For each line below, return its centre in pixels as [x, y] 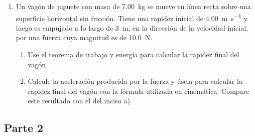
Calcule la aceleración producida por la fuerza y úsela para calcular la [135, 81]
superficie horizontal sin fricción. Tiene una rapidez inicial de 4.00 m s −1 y [132, 17]
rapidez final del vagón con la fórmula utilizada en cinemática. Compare [139, 91]
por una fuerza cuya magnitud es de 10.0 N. [84, 37]
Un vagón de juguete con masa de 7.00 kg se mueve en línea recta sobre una [133, 6]
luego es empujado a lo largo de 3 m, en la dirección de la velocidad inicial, [132, 27]
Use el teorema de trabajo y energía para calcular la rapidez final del [134, 54]
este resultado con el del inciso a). [80, 101]
